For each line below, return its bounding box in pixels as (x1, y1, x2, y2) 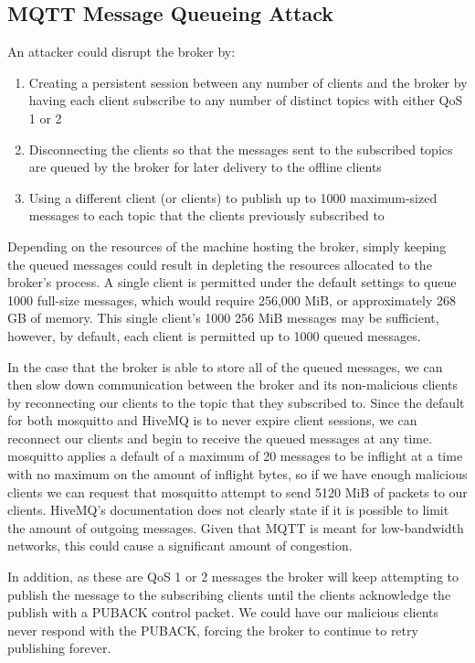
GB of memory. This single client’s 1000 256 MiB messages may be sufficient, (7, 308, 439, 327)
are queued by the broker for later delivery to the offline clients (28, 157, 382, 176)
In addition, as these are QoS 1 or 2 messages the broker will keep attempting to (7, 567, 459, 586)
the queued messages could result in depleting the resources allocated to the (7, 254, 432, 273)
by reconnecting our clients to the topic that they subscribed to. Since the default (7, 392, 465, 412)
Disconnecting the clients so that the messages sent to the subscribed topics (28, 139, 453, 158)
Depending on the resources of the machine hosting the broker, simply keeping (7, 236, 447, 255)
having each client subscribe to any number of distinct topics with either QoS (28, 91, 463, 110)
